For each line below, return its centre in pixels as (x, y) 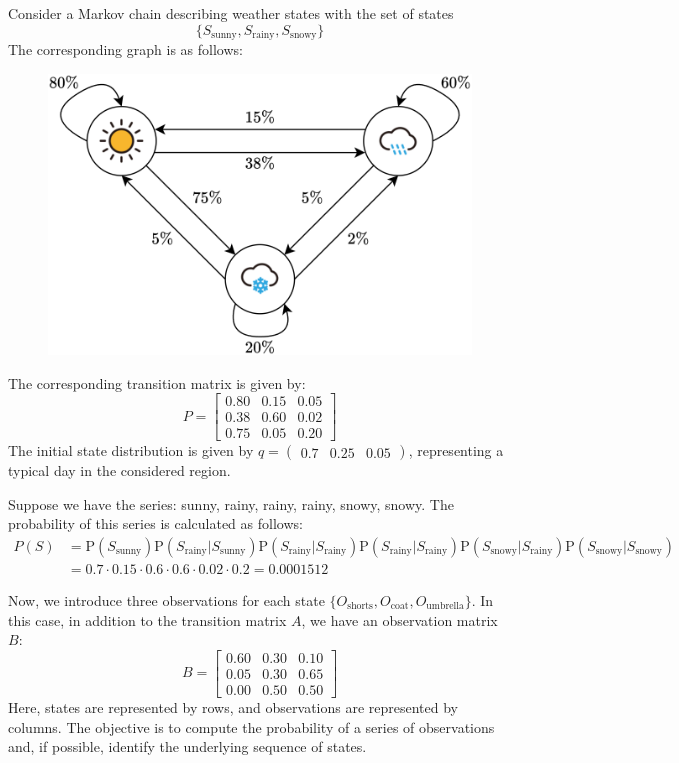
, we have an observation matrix (399, 619)
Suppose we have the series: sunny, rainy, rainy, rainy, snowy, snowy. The (231, 503)
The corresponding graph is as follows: (125, 49)
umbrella (445, 606)
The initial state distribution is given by (131, 450)
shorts (360, 606)
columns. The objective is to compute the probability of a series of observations (251, 726)
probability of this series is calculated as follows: (155, 523)
